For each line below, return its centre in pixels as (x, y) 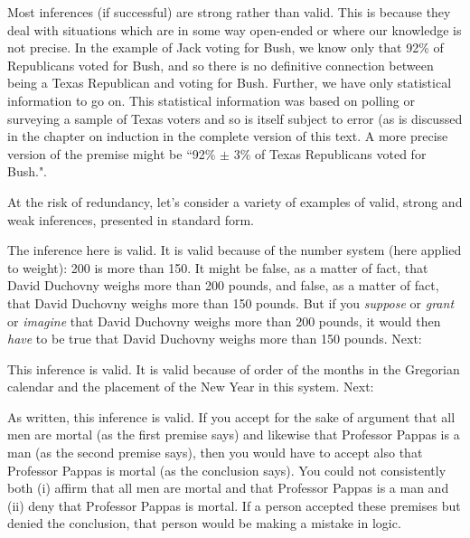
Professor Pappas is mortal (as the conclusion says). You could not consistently (227, 470)
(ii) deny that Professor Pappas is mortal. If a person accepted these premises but (234, 505)
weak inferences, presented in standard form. (131, 219)
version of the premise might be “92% (112, 153)
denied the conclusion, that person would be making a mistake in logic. (204, 523)
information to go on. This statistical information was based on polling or (211, 100)
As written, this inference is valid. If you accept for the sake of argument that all (231, 416)
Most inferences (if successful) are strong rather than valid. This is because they (229, 12)
